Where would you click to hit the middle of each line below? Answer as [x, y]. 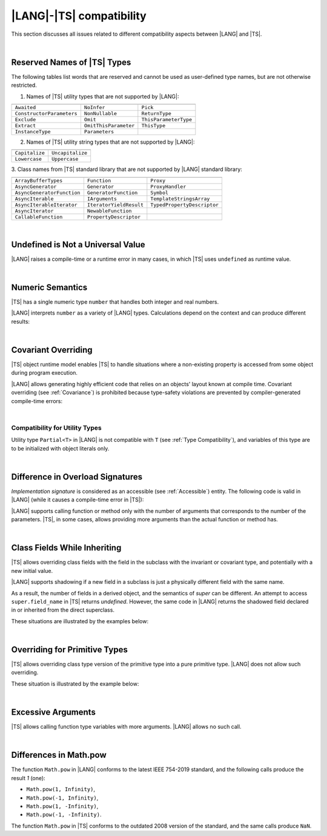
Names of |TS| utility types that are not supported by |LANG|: [103, 96]
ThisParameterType [167, 120]
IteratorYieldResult [115, 205]
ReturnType [157, 114]
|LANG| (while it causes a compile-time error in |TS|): [78, 500]
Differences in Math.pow [59, 755]
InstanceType [33, 132]
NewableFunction [109, 211]
